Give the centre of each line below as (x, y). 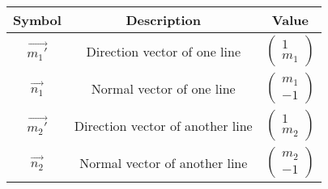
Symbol (37, 20)
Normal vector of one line (163, 88)
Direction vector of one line (164, 51)
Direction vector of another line (163, 125)
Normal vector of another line (164, 162)
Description (164, 20)
